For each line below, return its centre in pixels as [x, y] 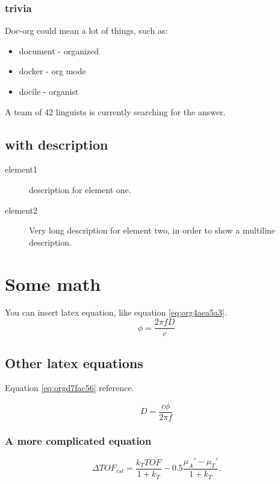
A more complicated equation [78, 440]
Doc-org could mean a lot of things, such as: [86, 30]
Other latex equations [74, 362]
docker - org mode [52, 71]
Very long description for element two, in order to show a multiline [152, 230]
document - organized [59, 50]
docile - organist [49, 91]
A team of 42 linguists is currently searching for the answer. [115, 111]
